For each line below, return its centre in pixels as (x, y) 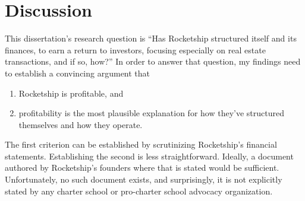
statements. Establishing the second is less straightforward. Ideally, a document (149, 156)
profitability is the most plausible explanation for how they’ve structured (151, 113)
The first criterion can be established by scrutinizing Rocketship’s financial (141, 144)
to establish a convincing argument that (78, 73)
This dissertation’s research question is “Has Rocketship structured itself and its (151, 38)
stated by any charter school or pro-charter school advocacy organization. (139, 191)
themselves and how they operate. (81, 124)
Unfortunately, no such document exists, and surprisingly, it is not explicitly (144, 179)
